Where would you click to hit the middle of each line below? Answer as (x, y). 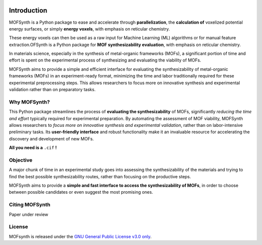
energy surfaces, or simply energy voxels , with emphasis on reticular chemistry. (89, 29)
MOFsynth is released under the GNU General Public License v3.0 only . (80, 236)
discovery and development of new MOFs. (51, 138)
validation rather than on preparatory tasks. (52, 90)
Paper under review (29, 214)
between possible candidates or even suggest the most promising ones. (81, 192)
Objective (21, 160)
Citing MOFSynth (30, 205)
